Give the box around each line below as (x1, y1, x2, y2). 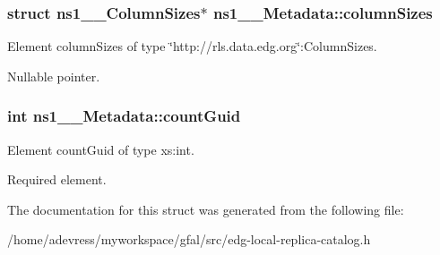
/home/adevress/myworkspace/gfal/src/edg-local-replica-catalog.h (7, 230, 371, 249)
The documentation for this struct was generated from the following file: (7, 200, 404, 218)
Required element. (7, 170, 107, 189)
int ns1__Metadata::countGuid (7, 105, 241, 127)
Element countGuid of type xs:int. (7, 140, 194, 158)
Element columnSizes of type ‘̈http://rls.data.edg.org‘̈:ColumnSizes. (7, 37, 377, 55)
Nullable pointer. (7, 66, 100, 85)
